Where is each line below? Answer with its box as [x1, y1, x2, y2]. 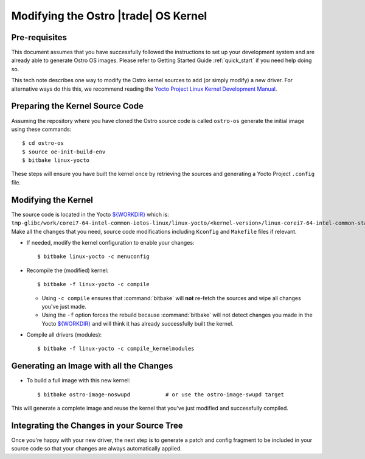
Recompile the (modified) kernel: [26, 267, 109, 274]
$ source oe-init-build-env [22, 148, 106, 155]
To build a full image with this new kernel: [26, 377, 131, 384]
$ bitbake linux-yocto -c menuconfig [37, 253, 150, 260]
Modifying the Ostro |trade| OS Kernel [11, 9, 207, 23]
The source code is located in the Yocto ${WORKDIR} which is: [11, 211, 170, 218]
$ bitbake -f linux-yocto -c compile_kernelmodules [37, 345, 195, 352]
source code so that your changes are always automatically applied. [11, 445, 182, 452]
